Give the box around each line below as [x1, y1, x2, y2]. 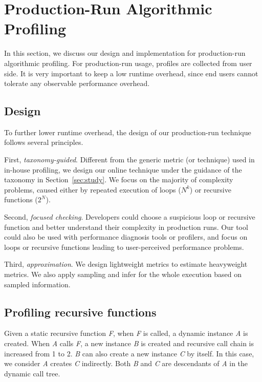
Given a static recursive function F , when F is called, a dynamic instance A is [4, 328, 248, 338]
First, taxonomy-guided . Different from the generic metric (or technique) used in [4, 154, 255, 165]
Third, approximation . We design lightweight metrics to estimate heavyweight [4, 259, 248, 269]
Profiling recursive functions [4, 304, 157, 320]
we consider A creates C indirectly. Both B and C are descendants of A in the [4, 358, 248, 369]
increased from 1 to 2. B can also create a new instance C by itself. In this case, [4, 348, 254, 358]
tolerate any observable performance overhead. [4, 78, 150, 89]
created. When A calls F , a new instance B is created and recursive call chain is [4, 338, 254, 348]
